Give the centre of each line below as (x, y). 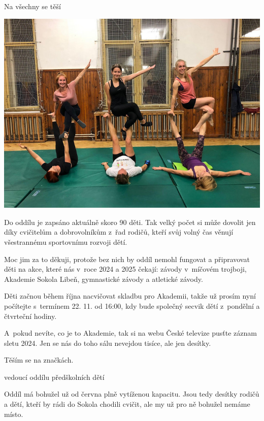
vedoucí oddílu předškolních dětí (54, 377)
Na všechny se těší (32, 6)
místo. (14, 414)
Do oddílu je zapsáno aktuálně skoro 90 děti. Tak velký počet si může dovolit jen (130, 222)
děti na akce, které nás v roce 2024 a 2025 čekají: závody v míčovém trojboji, (125, 269)
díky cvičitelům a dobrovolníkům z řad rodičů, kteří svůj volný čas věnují (119, 232)
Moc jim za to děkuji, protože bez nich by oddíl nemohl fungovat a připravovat (127, 259)
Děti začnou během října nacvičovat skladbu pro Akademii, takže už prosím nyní (130, 296)
